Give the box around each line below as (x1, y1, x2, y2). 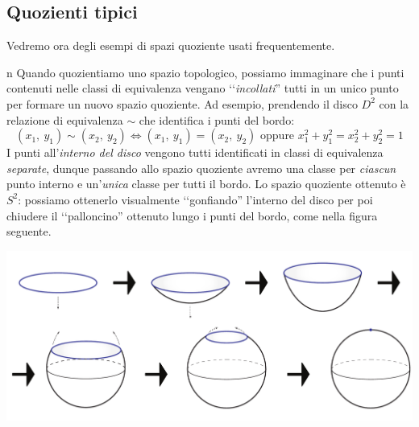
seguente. (6, 223, 52, 240)
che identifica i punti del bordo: (139, 111, 295, 128)
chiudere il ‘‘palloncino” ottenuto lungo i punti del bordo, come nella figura (6, 207, 378, 224)
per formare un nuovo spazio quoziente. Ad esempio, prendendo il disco (6, 95, 358, 112)
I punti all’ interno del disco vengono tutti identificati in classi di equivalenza (6, 144, 384, 161)
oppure (260, 130, 295, 142)
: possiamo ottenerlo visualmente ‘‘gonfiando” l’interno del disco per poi (18, 191, 373, 207)
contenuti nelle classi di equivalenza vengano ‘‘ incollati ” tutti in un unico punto (6, 80, 399, 96)
